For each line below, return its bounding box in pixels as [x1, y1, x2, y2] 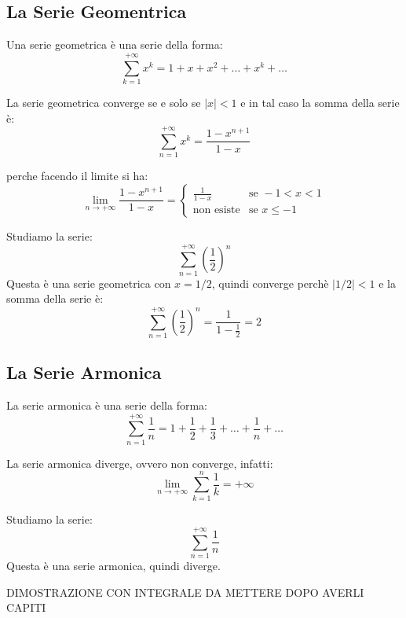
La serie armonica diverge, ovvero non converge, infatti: [6, 454, 273, 471]
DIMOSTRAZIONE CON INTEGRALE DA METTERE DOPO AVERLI [6, 583, 364, 600]
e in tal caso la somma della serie [240, 94, 400, 110]
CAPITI [6, 599, 46, 616]
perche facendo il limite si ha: [6, 167, 148, 184]
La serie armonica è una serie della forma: [6, 397, 207, 414]
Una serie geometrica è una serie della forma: [6, 36, 223, 53]
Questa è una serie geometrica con [6, 274, 171, 291]
